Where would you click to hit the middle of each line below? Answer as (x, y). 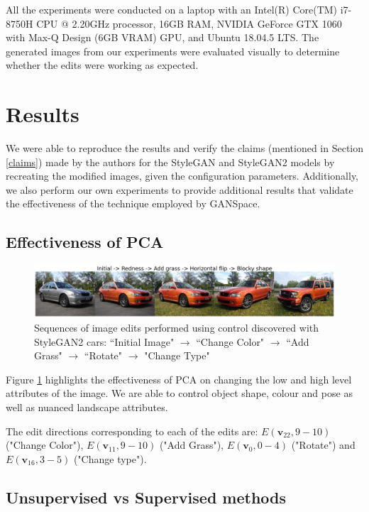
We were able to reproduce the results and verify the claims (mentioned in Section (185, 148)
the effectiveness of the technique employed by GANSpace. (133, 203)
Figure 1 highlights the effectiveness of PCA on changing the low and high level (179, 379)
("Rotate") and (323, 445)
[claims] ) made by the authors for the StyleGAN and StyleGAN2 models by (170, 162)
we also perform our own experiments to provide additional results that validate (180, 189)
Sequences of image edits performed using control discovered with (177, 327)
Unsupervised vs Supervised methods (146, 497)
